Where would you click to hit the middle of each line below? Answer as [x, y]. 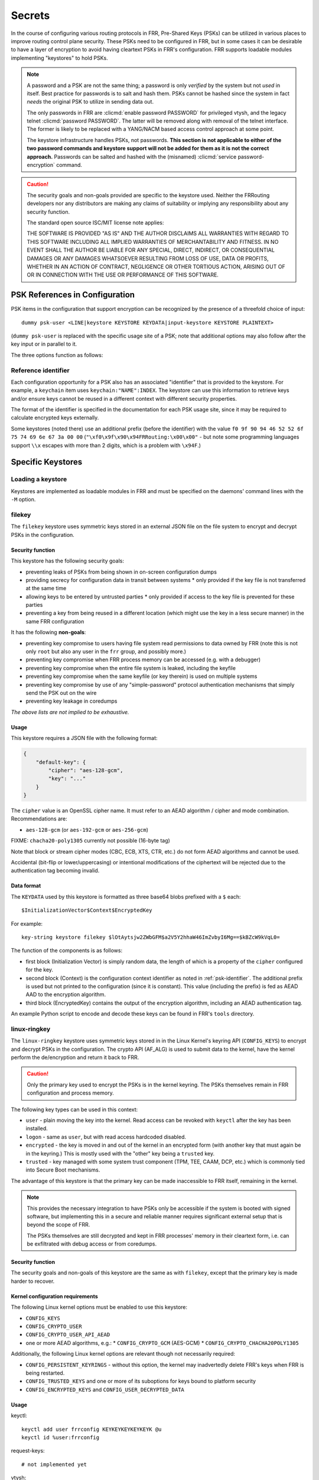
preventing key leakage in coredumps [71, 701]
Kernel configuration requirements [55, 1296]
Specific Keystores [47, 462]
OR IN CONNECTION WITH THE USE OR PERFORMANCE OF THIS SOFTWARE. [123, 275]
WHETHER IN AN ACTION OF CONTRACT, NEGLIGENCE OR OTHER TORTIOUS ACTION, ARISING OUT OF [156, 266]
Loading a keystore [39, 480]
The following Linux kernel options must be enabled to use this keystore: [99, 1307]
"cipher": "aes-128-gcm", [86, 770]
